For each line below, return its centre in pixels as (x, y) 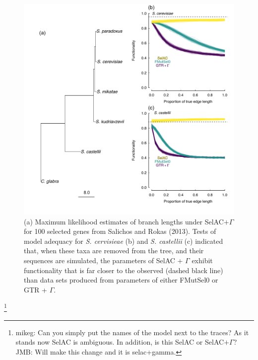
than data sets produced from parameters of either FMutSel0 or (121, 280)
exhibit (202, 260)
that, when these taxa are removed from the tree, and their (114, 251)
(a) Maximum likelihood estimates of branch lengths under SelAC (124, 221)
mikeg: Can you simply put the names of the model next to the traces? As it (132, 332)
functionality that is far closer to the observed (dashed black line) (124, 270)
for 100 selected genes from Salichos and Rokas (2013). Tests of (120, 231)
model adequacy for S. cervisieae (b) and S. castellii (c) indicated (124, 241)
